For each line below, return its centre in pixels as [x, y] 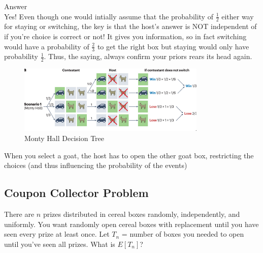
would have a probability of [47, 46]
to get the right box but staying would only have [173, 46]
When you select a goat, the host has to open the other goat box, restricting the [129, 155]
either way [238, 16]
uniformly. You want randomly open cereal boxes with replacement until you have [131, 224]
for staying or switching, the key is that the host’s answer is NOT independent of [130, 26]
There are [19, 214]
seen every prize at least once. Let [57, 234]
